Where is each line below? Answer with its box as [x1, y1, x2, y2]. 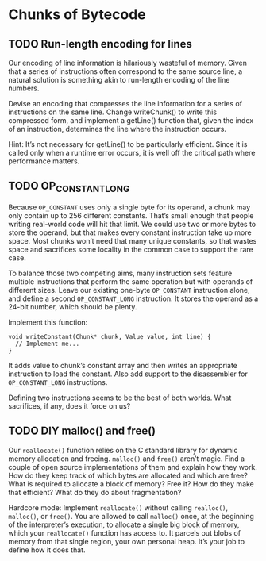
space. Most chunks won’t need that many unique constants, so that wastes [8, 236, 257, 245]
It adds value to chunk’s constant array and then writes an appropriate [8, 361, 238, 370]
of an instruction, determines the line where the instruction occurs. [8, 125, 226, 133]
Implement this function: [8, 317, 88, 327]
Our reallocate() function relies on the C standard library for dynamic [8, 445, 238, 455]
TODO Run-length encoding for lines [8, 37, 193, 51]
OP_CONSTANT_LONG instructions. [8, 378, 108, 386]
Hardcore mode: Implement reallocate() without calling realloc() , [8, 502, 229, 513]
